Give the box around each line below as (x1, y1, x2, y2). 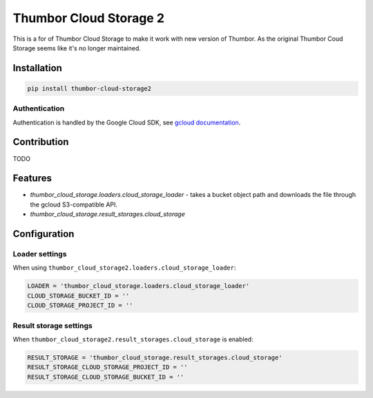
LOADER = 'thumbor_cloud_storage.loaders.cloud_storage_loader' (27, 282, 250, 290)
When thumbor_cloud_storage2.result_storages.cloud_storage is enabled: (12, 335, 254, 343)
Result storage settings (12, 321, 93, 330)
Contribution (12, 136, 69, 148)
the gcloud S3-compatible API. (30, 200, 117, 209)
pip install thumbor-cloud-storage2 (27, 84, 152, 93)
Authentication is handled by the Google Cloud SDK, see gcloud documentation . (12, 118, 241, 126)
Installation (12, 62, 62, 74)
